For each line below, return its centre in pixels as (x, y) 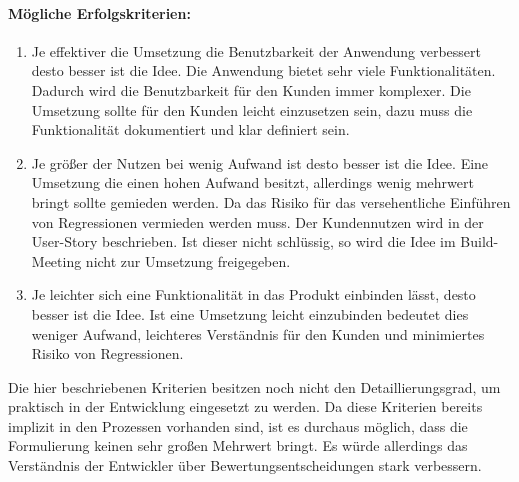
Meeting (56, 260)
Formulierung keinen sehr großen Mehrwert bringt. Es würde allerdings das (238, 445)
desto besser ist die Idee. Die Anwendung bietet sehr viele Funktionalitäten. (263, 70)
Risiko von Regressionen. (107, 353)
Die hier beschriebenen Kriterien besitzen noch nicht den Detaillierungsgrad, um (254, 386)
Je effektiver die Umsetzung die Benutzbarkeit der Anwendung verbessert (256, 50)
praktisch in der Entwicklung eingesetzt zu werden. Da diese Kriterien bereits (245, 406)
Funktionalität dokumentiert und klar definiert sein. (190, 129)
